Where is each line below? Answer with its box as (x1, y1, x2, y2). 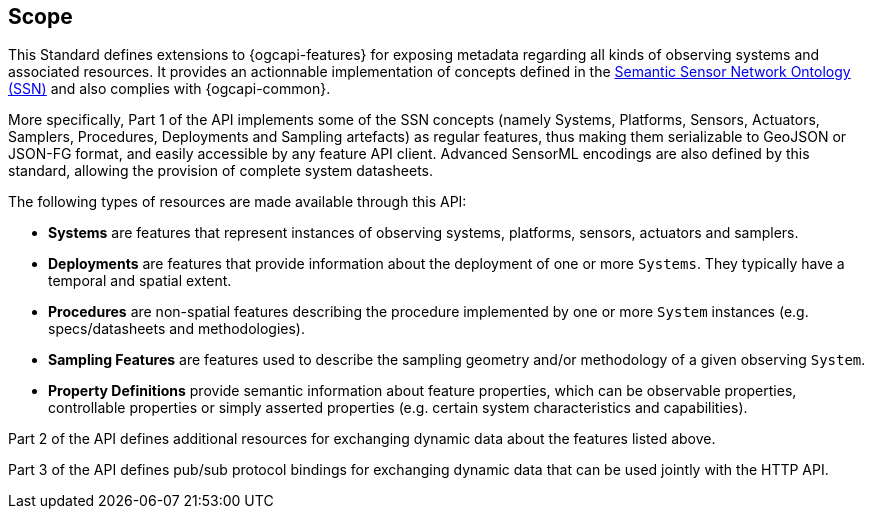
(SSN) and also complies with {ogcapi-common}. (8, 80, 331, 98)
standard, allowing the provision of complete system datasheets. (8, 162, 434, 180)
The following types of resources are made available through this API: (8, 193, 467, 211)
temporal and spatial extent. (48, 272, 232, 290)
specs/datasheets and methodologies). (48, 320, 306, 338)
